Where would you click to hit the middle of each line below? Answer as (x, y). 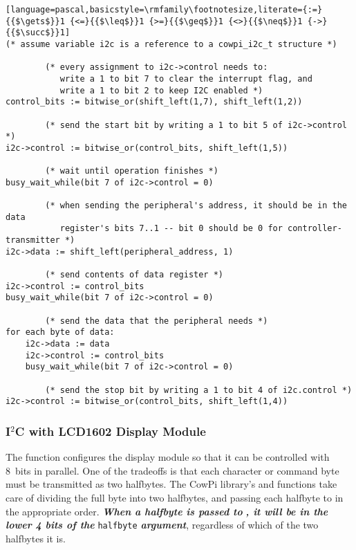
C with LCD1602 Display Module (110, 431)
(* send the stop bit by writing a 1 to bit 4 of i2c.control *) (199, 390)
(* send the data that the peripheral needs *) (157, 321)
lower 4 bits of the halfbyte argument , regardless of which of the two (162, 525)
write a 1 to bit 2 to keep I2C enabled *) (161, 90)
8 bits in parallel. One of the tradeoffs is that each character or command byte (172, 470)
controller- (315, 229)
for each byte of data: (60, 332)
